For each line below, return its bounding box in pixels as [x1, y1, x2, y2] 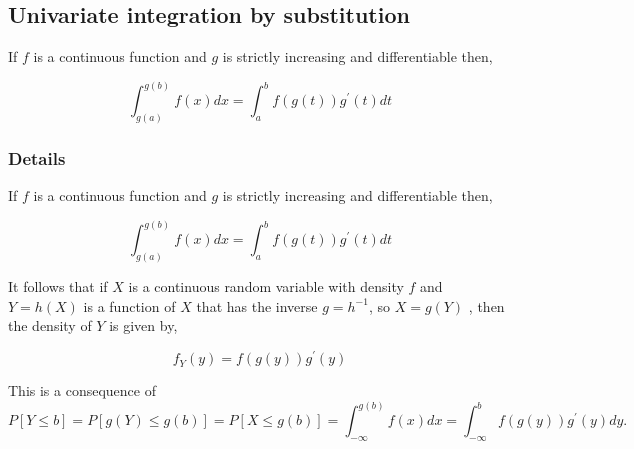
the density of [8, 315, 92, 336]
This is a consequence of [8, 380, 156, 401]
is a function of [83, 295, 176, 316]
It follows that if [8, 276, 108, 297]
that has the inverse [196, 295, 318, 316]
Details [8, 146, 66, 171]
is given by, [109, 315, 178, 336]
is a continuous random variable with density [128, 276, 404, 297]
